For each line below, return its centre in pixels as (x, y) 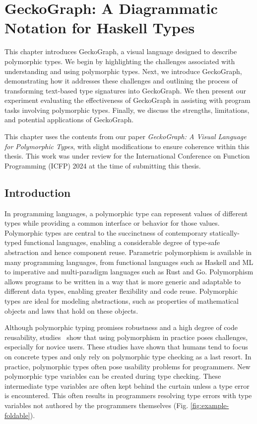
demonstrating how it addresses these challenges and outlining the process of (121, 81)
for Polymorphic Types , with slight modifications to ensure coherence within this (127, 146)
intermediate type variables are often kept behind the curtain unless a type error (127, 385)
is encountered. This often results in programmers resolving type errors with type (128, 395)
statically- (225, 232)
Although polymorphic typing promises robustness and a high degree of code (121, 327)
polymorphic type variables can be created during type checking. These (113, 376)
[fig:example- (210, 405)
